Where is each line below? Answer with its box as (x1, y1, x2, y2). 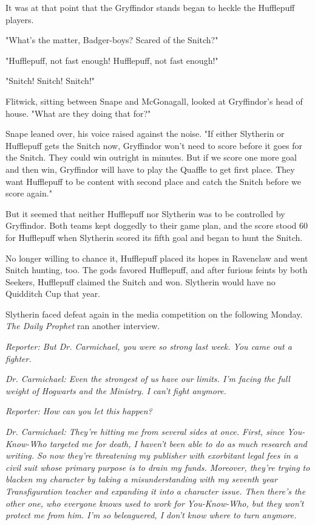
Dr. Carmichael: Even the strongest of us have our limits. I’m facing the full (5, 372, 290, 385)
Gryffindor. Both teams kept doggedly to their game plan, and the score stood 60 (5, 219, 308, 232)
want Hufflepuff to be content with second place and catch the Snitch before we (5, 175, 301, 187)
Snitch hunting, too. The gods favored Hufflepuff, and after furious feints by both (5, 263, 308, 276)
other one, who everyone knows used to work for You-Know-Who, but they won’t (5, 496, 304, 509)
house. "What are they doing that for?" (5, 106, 151, 119)
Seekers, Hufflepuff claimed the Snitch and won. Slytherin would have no (5, 275, 276, 288)
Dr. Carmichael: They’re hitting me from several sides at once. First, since (5, 425, 285, 438)
